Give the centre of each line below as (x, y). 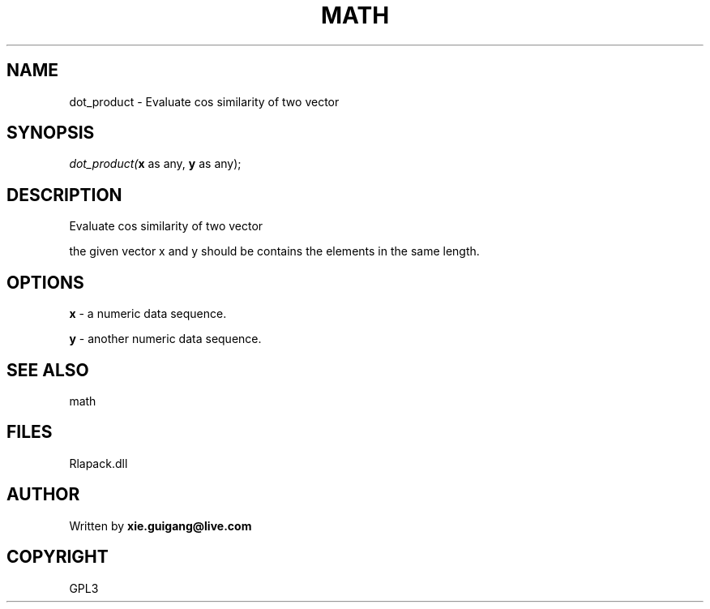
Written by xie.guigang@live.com (160, 525)
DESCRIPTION (64, 195)
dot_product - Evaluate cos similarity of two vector (204, 101)
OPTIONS (45, 282)
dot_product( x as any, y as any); (155, 164)
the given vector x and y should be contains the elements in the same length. (274, 251)
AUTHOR (43, 495)
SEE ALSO (48, 370)
